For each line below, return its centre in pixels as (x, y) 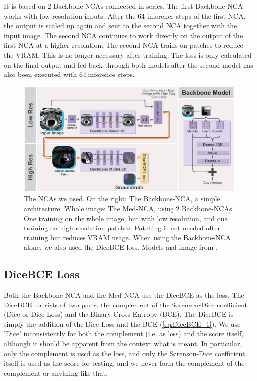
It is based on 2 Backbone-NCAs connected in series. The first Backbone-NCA (124, 6)
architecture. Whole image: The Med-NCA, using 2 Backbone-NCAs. (129, 208)
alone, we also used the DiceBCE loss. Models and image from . (121, 247)
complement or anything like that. (56, 372)
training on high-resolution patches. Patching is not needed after (122, 228)
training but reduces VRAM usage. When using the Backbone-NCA (128, 237)
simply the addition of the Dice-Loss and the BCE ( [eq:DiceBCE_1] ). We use (122, 324)
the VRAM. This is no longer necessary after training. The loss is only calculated (128, 54)
